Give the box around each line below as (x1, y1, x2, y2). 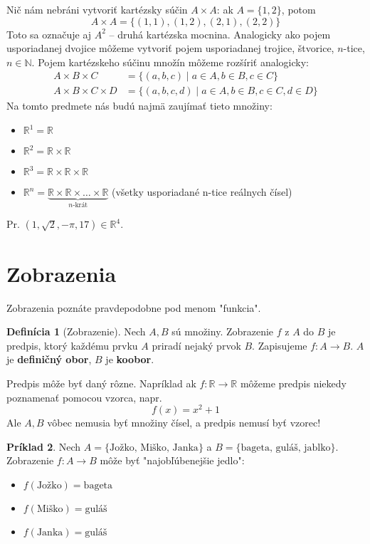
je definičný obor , (6, 352, 92, 367)
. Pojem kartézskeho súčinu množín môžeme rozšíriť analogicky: (31, 54, 310, 69)
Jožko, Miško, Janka (109, 442, 199, 453)
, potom (281, 2, 316, 16)
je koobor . (105, 352, 154, 367)
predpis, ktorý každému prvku (6, 338, 138, 352)
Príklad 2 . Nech (6, 439, 81, 454)
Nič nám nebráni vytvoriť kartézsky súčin (6, 2, 188, 16)
